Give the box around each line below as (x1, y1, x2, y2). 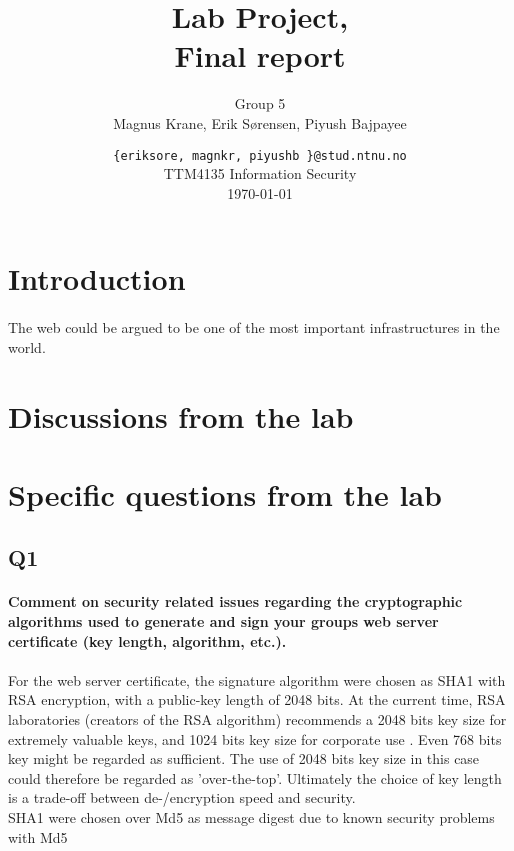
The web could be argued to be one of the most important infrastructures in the (8, 317, 500, 338)
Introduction (8, 258, 186, 299)
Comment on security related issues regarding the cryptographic (8, 591, 463, 612)
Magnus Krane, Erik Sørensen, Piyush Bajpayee (113, 112, 407, 133)
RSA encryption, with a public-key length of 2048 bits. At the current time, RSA (8, 689, 506, 710)
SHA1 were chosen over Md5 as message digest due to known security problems (8, 806, 495, 827)
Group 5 (234, 93, 286, 114)
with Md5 (8, 826, 68, 847)
